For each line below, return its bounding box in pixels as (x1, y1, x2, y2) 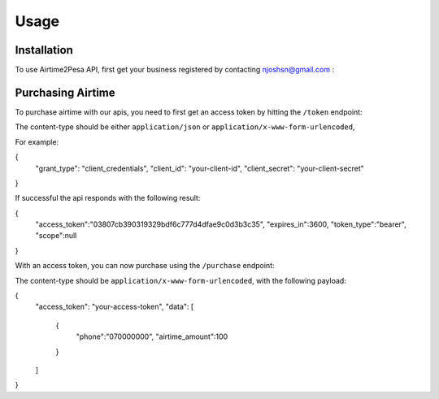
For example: (15, 137, 59, 146)
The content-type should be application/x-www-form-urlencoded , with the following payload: (15, 275, 347, 285)
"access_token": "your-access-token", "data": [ (35, 301, 194, 312)
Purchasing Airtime (15, 85, 115, 99)
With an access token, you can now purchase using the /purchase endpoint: (15, 261, 275, 271)
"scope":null (35, 231, 77, 241)
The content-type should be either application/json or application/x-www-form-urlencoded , (15, 122, 355, 132)
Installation (15, 43, 73, 57)
